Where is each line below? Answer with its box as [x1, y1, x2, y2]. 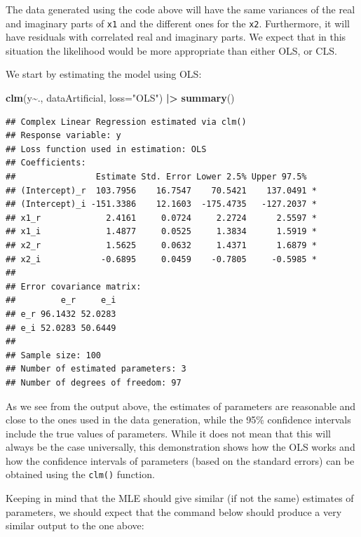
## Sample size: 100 [6, 350, 102, 360]
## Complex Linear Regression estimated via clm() [6, 116, 247, 127]
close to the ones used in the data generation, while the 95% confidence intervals [6, 412, 351, 427]
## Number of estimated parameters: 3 [6, 364, 186, 374]
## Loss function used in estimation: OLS [6, 144, 207, 154]
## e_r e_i [6, 295, 116, 306]
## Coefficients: [6, 158, 86, 168]
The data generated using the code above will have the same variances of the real [6, 2, 355, 16]
